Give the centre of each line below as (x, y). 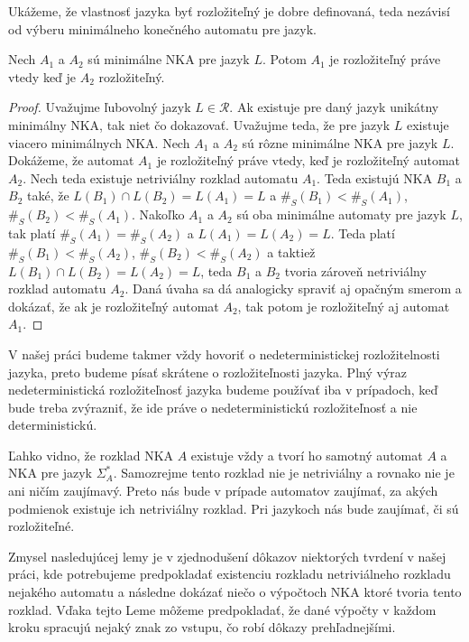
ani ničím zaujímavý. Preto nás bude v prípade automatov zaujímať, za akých (223, 491)
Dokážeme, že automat (71, 160)
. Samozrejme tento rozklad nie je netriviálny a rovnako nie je (284, 473)
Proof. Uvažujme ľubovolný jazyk (100, 107)
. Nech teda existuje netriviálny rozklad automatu (161, 177)
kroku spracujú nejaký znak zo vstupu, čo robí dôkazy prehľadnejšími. (202, 627)
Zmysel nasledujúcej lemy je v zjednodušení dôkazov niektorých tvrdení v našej (227, 556)
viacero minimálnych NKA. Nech (99, 142)
